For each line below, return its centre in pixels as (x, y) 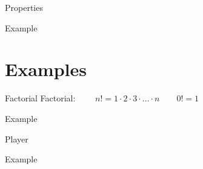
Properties (24, 7)
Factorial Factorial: (40, 98)
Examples (46, 69)
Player (17, 139)
